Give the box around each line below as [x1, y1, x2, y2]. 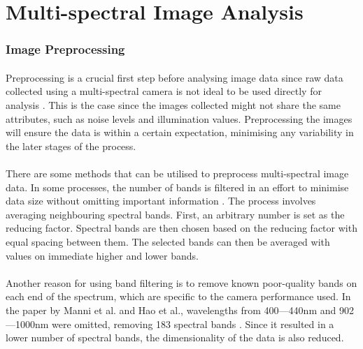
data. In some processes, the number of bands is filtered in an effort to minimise [6, 179, 349, 194]
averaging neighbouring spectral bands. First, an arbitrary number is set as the [6, 207, 345, 221]
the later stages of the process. [6, 138, 136, 153]
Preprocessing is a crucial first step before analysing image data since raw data [6, 70, 343, 84]
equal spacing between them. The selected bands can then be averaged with [6, 234, 330, 248]
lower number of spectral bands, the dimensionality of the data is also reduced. [6, 330, 344, 345]
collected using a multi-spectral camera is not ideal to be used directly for [6, 84, 322, 98]
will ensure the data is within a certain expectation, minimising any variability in [6, 125, 354, 140]
